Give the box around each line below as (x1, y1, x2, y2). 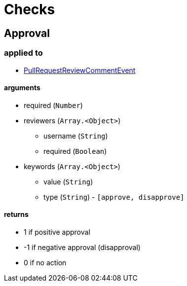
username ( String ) (43, 131, 108, 140)
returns (4, 210, 29, 219)
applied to (4, 48, 43, 58)
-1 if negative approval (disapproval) (24, 243, 141, 251)
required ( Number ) (24, 101, 83, 109)
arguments (4, 83, 40, 92)
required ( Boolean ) (43, 146, 107, 155)
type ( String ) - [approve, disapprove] (43, 192, 185, 201)
